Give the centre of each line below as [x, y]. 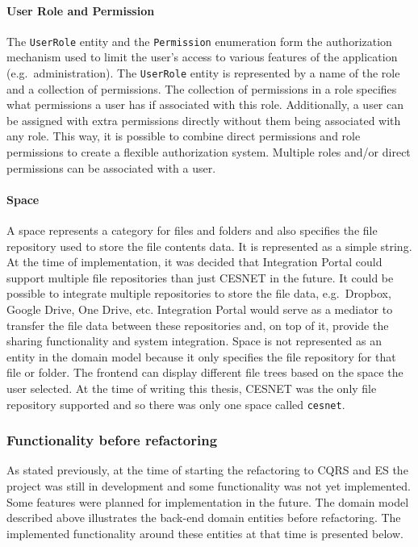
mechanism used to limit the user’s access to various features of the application [202, 57]
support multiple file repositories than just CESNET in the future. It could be [200, 277]
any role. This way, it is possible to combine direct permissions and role [184, 136]
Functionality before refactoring [112, 440]
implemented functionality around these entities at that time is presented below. [205, 533]
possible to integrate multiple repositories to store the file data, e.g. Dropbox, [199, 293]
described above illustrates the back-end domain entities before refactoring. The [204, 518]
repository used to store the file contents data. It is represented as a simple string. [209, 246]
